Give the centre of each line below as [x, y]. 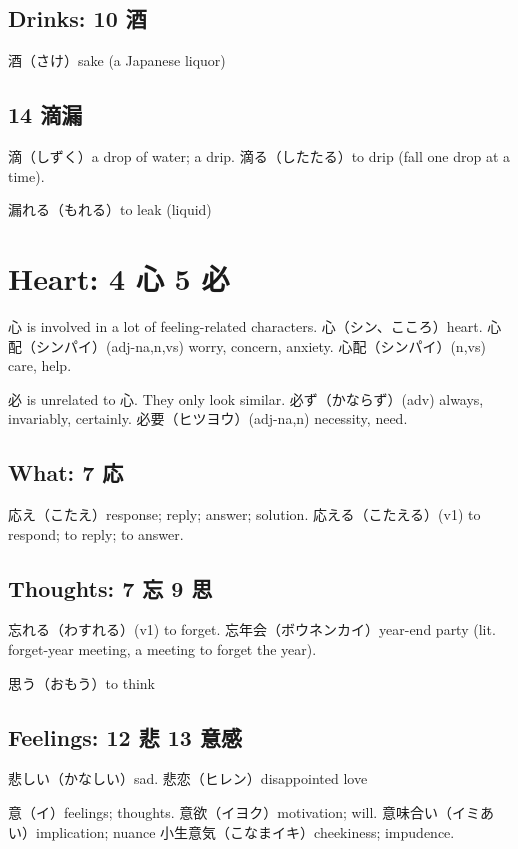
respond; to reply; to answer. [96, 533]
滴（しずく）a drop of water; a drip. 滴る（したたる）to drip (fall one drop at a [259, 156]
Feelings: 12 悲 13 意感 [125, 736]
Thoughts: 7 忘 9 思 [110, 587]
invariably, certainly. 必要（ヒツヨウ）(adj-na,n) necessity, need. [208, 418]
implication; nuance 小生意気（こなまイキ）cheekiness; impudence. [245, 831]
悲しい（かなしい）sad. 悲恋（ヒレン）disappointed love [188, 778]
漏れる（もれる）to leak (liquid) [110, 209]
